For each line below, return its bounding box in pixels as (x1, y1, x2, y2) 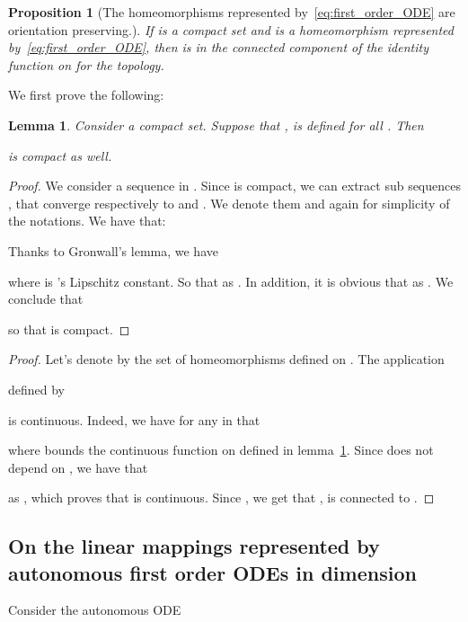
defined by (8, 379, 66, 398)
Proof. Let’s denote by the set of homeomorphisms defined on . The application (8, 350, 445, 369)
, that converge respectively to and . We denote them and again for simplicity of (8, 193, 450, 212)
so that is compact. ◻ (8, 319, 130, 338)
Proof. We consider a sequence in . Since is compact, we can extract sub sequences (8, 176, 461, 195)
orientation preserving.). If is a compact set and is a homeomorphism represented (8, 20, 454, 39)
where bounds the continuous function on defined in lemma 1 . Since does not (8, 440, 434, 459)
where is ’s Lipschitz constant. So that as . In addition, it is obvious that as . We (8, 271, 454, 290)
